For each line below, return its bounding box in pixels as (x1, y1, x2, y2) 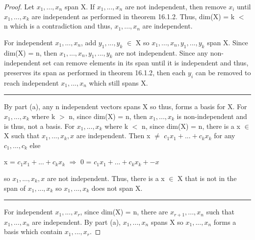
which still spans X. (89, 77, 148, 88)
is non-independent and (177, 111, 247, 121)
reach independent (4, 77, 59, 88)
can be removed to (195, 67, 251, 77)
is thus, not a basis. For (4, 120, 75, 131)
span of (4, 182, 26, 193)
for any (214, 130, 235, 141)
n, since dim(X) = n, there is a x (142, 120, 240, 131)
